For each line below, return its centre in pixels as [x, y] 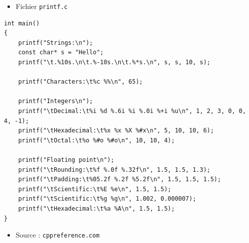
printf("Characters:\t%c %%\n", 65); [81, 82]
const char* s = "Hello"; [61, 53]
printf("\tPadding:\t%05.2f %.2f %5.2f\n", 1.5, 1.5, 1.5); [120, 180]
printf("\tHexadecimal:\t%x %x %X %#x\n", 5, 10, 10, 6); [116, 131]
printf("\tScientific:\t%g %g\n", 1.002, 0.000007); [107, 199]
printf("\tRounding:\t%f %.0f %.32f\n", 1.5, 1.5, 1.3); [114, 170]
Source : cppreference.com [58, 235]
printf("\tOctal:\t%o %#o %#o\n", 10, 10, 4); [96, 140]
